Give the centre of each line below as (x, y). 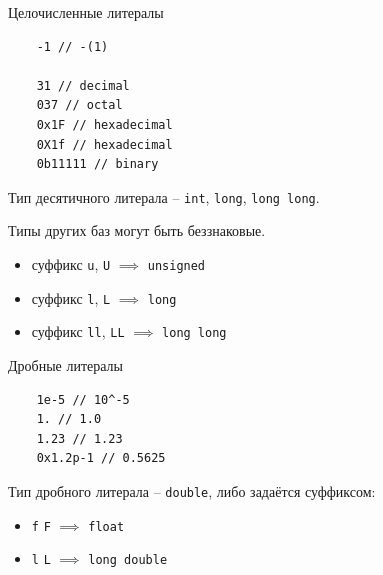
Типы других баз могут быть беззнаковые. (137, 230)
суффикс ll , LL (78, 331)
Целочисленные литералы (86, 12)
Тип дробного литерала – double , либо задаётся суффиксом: (192, 490)
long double (128, 560)
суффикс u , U (71, 264)
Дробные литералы (65, 364)
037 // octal (79, 105)
